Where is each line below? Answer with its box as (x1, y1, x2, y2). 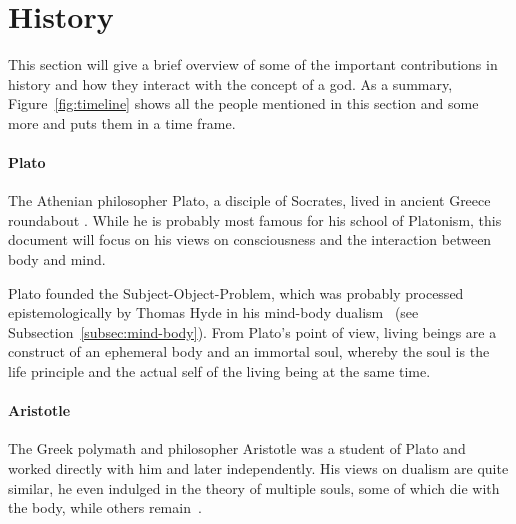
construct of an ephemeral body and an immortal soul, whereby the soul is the (8, 341, 490, 362)
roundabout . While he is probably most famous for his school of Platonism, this (8, 209, 502, 230)
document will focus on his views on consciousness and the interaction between (8, 229, 492, 250)
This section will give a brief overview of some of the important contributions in (8, 54, 498, 75)
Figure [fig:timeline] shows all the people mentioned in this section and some (8, 93, 479, 114)
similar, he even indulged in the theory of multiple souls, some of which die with (8, 477, 500, 498)
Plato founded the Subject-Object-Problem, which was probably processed (8, 282, 464, 303)
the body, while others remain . (8, 497, 202, 518)
